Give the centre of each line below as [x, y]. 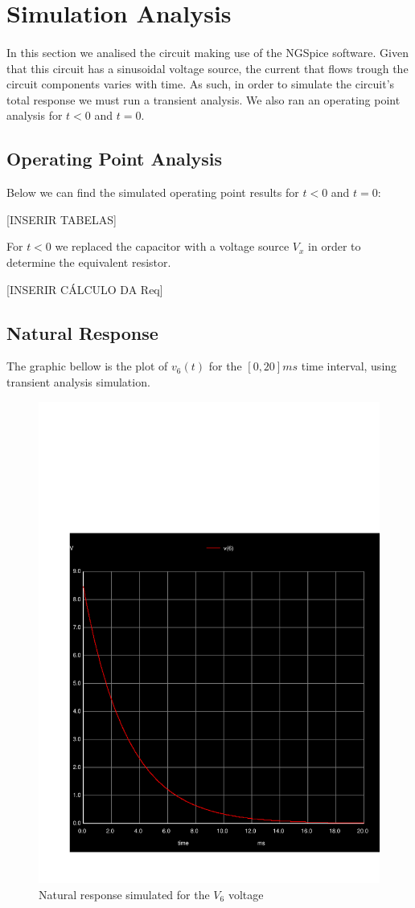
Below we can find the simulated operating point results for [153, 192]
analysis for [35, 115]
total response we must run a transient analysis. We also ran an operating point [203, 99]
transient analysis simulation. [78, 381]
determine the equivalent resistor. [89, 262]
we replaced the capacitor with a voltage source [172, 246]
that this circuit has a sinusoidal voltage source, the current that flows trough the [207, 68]
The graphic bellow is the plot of [87, 366]
